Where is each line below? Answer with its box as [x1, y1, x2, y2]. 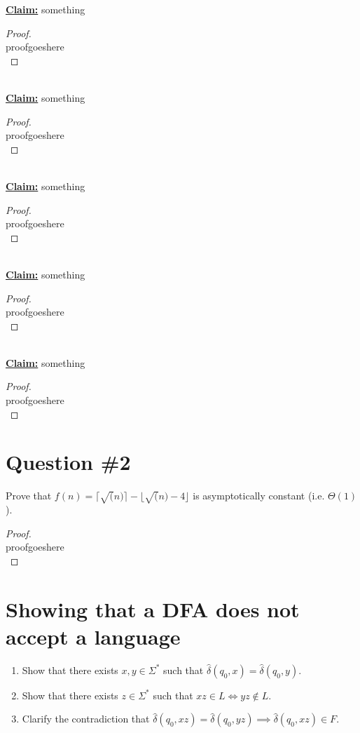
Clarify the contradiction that [22, 711, 150, 726]
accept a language [6, 621, 181, 650]
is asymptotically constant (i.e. [193, 488, 325, 503]
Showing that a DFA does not [6, 594, 300, 623]
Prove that [6, 488, 52, 503]
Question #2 [6, 448, 131, 476]
